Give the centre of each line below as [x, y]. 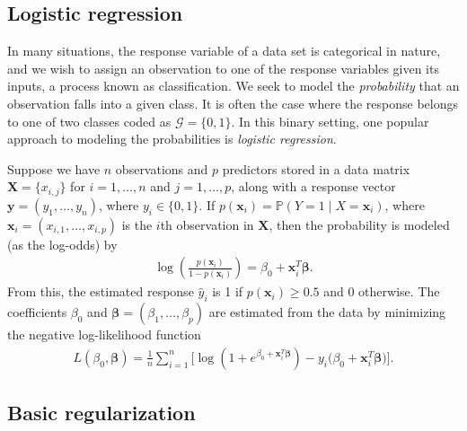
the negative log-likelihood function [104, 334]
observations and [162, 168]
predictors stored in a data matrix [316, 168]
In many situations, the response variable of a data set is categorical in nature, [224, 51]
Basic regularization [101, 413]
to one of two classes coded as [89, 121]
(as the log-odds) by [62, 244]
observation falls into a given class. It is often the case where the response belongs [233, 103]
